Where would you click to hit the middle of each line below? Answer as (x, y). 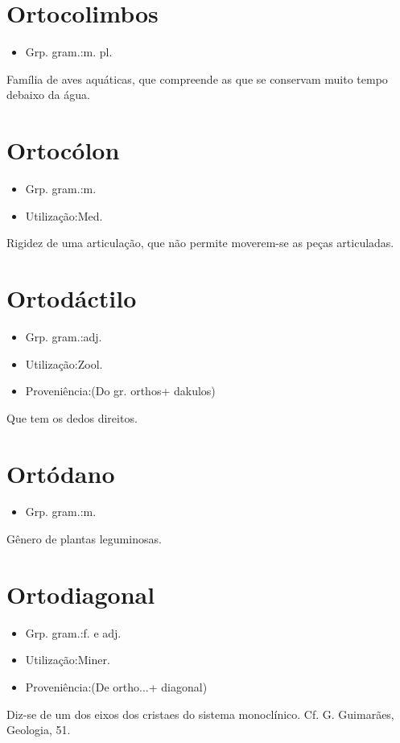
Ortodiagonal (81, 594)
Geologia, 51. (39, 730)
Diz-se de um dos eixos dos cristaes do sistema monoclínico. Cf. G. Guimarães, (200, 714)
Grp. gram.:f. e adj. (73, 632)
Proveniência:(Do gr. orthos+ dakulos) (120, 391)
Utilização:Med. (64, 215)
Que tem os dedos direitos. (72, 417)
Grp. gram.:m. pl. (69, 52)
